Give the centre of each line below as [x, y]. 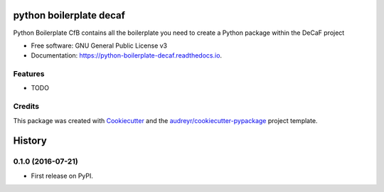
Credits [26, 107]
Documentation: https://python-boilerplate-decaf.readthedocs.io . [127, 55]
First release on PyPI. [62, 176]
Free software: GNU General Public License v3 [99, 46]
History [30, 141]
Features [29, 74]
